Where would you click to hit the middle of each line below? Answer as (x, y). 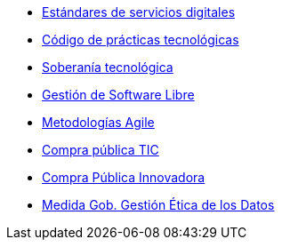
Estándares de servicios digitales (139, 12)
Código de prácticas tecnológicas (141, 40)
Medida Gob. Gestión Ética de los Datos (158, 205)
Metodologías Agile (98, 122)
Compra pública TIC (101, 150)
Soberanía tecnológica (108, 67)
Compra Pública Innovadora (124, 177)
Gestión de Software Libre (118, 95)
